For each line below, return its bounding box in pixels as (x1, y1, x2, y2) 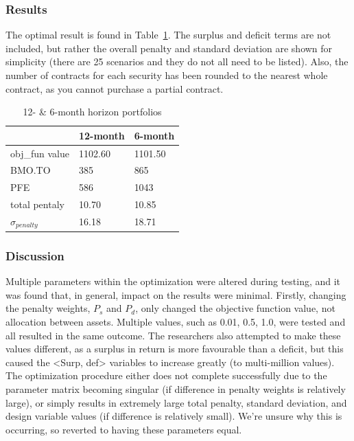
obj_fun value (10, 146, 69, 160)
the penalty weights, (5, 301, 91, 315)
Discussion (5, 247, 64, 264)
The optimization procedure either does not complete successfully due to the (5, 368, 327, 383)
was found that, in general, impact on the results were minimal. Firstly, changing (5, 287, 346, 302)
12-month (78, 128, 125, 142)
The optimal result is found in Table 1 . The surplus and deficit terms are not (5, 27, 331, 42)
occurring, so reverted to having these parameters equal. (5, 422, 242, 436)
